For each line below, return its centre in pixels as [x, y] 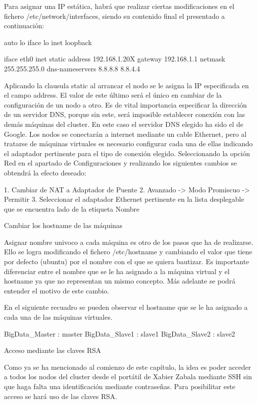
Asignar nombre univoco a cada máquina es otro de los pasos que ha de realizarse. [129, 242]
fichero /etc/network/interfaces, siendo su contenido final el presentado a [115, 16]
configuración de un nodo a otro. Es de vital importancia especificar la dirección [126, 104]
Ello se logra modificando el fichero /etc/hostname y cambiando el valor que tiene [128, 252]
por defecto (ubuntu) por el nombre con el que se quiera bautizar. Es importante [127, 261]
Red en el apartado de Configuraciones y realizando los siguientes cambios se [121, 163]
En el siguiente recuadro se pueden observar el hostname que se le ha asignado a [126, 307]
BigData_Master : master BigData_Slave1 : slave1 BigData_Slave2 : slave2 [120, 333]
